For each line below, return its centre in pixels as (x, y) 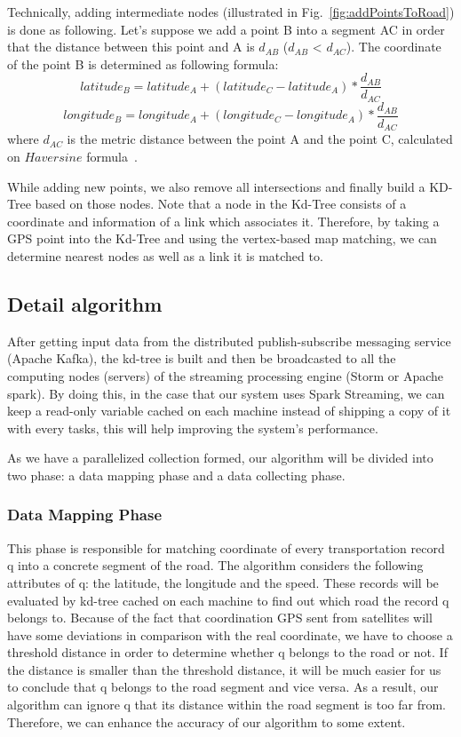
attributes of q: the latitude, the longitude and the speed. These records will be (223, 582)
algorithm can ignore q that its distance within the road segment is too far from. (227, 705)
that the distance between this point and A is (131, 47)
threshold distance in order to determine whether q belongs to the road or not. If (227, 652)
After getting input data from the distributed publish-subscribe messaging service (229, 341)
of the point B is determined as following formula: (143, 63)
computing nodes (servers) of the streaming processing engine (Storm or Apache (226, 375)
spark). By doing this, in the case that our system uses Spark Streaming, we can (226, 393)
